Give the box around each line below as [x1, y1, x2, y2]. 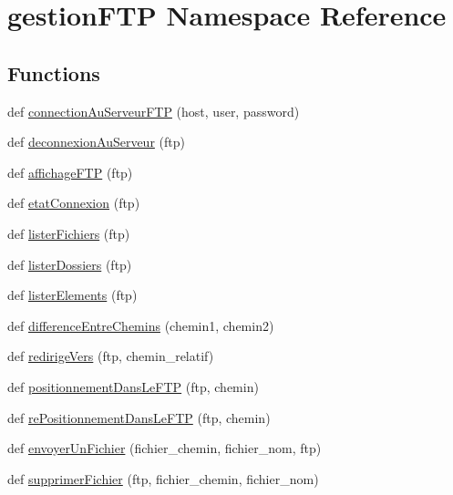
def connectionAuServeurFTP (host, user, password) [7, 101, 300, 120]
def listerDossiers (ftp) [7, 254, 132, 273]
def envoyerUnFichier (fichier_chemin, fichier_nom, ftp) [7, 438, 322, 458]
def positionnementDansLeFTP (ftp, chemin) [7, 376, 259, 396]
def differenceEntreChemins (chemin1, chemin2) [7, 315, 274, 335]
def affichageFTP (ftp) [7, 162, 133, 181]
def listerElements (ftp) [7, 285, 138, 304]
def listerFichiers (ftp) [7, 223, 130, 242]
